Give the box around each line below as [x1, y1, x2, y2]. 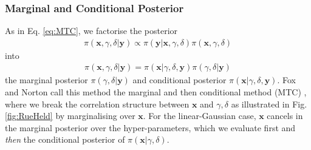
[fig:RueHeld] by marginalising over [5, 109, 135, 122]
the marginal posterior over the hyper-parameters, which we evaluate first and [5, 121, 296, 134]
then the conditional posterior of [5, 133, 125, 146]
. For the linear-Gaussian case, [143, 109, 256, 122]
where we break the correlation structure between [5, 97, 190, 110]
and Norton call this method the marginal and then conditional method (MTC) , [5, 86, 307, 98]
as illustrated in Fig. [231, 97, 307, 110]
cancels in [267, 109, 303, 122]
